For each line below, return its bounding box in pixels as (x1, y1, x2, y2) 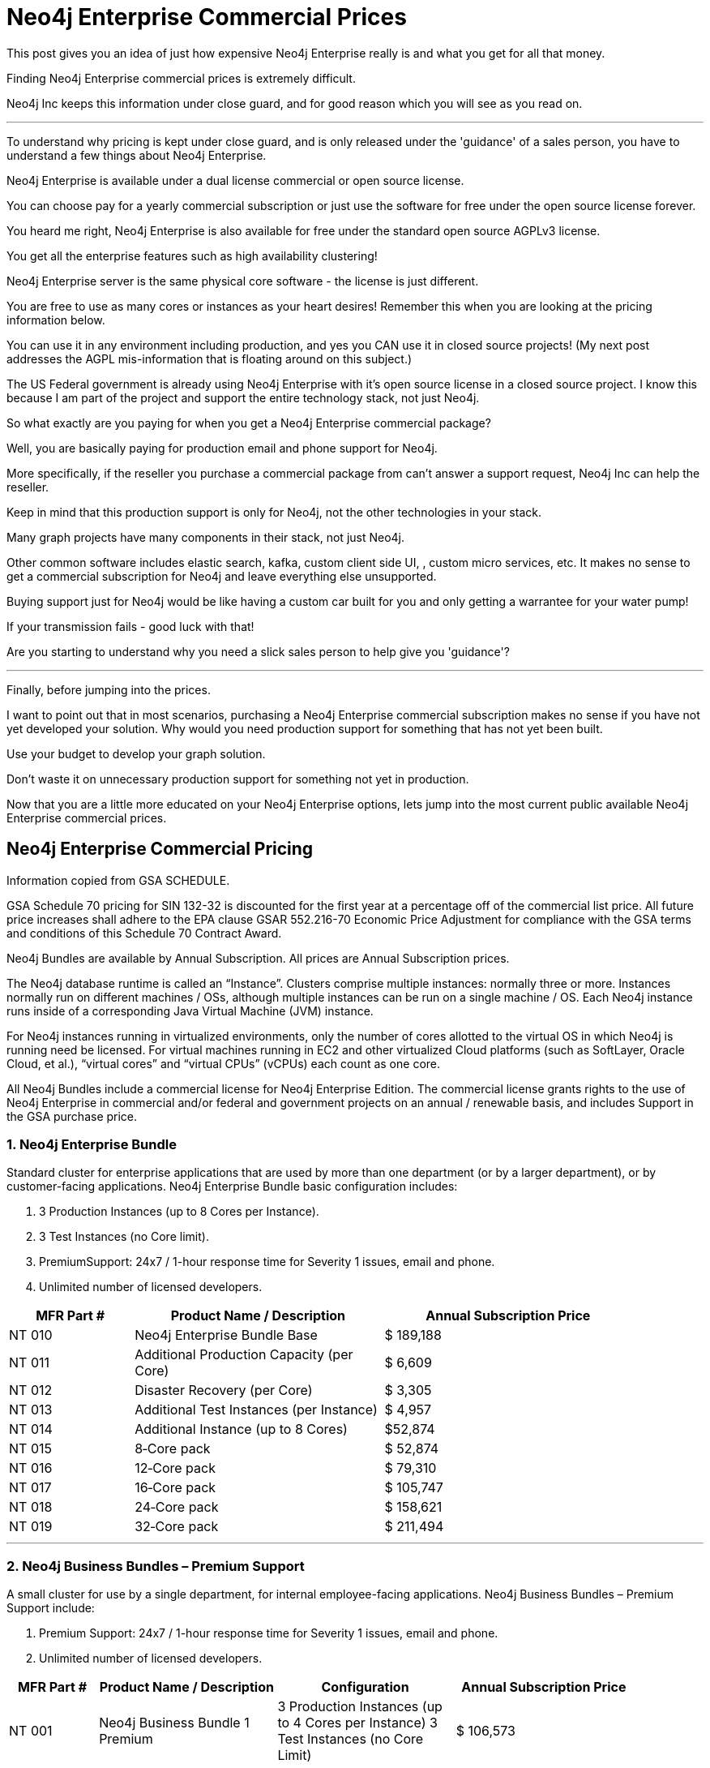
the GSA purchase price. (6, 1109, 138, 1123)
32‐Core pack (135, 1518, 219, 1535)
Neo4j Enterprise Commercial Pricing (6, 839, 314, 860)
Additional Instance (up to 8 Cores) (135, 1421, 348, 1438)
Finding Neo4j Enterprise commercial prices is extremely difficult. (6, 71, 356, 85)
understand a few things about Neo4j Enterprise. (6, 148, 267, 162)
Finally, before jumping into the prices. (6, 682, 211, 697)
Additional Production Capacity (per (135, 1346, 353, 1363)
